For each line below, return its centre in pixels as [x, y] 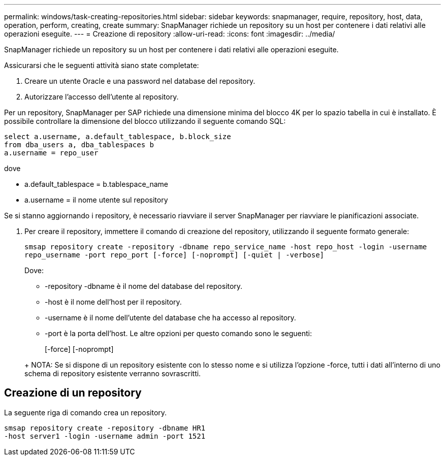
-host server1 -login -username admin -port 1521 [105, 436]
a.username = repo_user [51, 153]
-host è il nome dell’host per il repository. [113, 302]
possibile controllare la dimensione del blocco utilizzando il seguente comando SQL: [145, 121]
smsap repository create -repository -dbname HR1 [105, 428]
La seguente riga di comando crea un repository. [86, 412]
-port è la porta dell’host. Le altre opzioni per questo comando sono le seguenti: [178, 333]
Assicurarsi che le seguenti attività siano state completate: [102, 65]
